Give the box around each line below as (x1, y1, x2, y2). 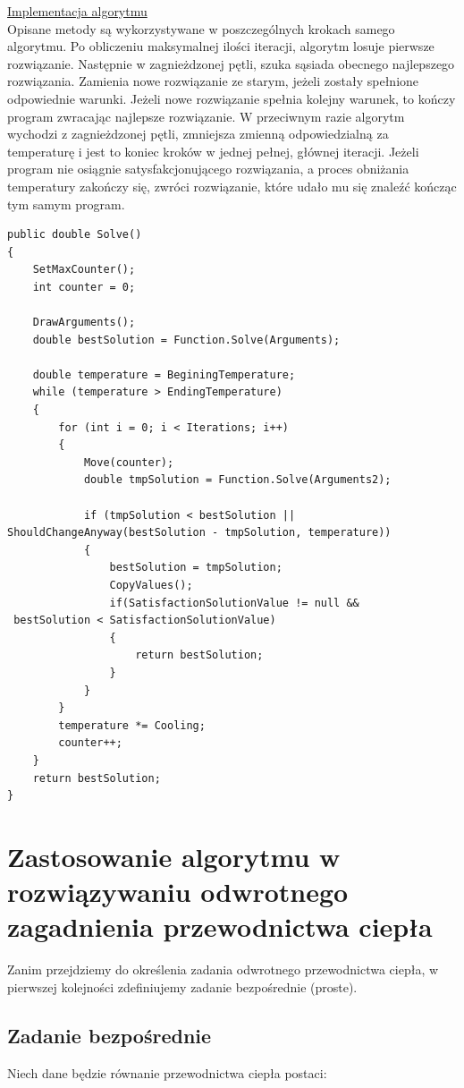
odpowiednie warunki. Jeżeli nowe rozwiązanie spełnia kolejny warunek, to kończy (7, 89, 456, 107)
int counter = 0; (32, 280, 136, 293)
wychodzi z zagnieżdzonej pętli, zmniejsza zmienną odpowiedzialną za (7, 124, 389, 143)
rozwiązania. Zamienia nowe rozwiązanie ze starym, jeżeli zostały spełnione (7, 72, 419, 90)
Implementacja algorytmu (7, 2, 148, 20)
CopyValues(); (109, 579, 193, 591)
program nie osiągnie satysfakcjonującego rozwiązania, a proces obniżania (7, 159, 409, 178)
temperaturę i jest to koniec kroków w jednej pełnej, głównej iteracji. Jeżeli (7, 141, 419, 160)
